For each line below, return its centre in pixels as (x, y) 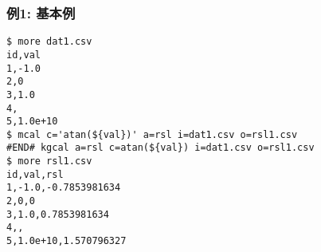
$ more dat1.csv (49, 42)
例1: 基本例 (41, 12)
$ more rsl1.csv (49, 161)
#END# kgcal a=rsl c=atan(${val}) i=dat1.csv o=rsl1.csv (160, 148)
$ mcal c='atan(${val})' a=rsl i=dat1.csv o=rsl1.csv (152, 134)
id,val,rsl (35, 174)
